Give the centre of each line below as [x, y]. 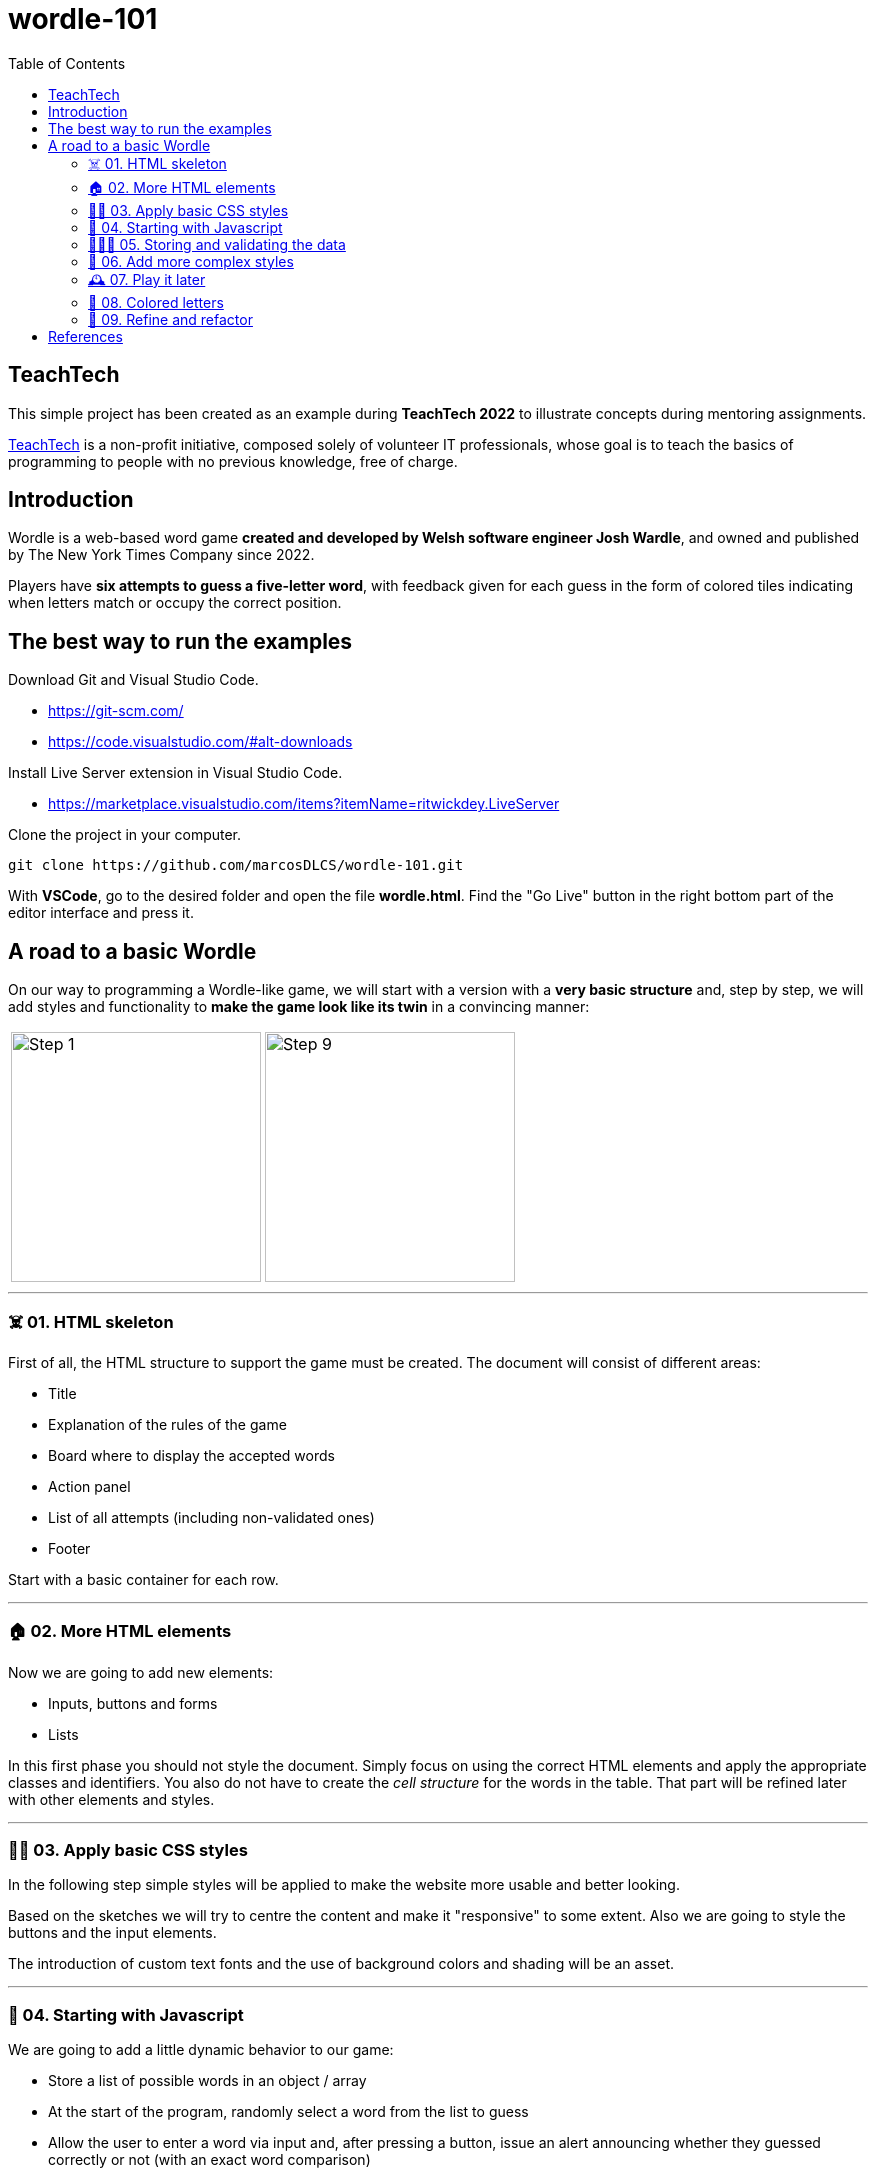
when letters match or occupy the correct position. [175, 603]
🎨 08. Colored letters [156, 302]
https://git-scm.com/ [116, 711]
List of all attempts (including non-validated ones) [211, 1517]
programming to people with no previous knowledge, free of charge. [233, 461]
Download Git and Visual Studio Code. [133, 680]
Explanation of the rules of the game [167, 1424]
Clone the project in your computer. [125, 835]
